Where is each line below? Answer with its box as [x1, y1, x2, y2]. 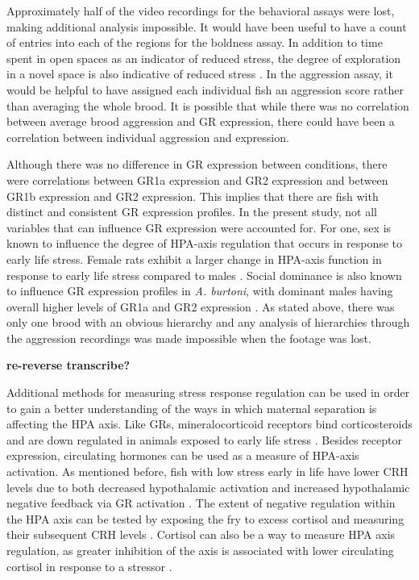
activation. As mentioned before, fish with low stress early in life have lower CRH [6, 463, 409, 480]
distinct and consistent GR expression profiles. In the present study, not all [6, 203, 377, 220]
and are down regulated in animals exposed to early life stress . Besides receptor [6, 431, 402, 448]
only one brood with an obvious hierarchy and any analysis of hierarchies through [6, 314, 410, 331]
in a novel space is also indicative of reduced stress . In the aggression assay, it [6, 65, 393, 82]
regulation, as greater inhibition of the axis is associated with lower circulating [6, 542, 394, 558]
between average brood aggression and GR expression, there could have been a [6, 113, 395, 130]
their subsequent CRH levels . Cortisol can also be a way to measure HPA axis [6, 526, 396, 543]
